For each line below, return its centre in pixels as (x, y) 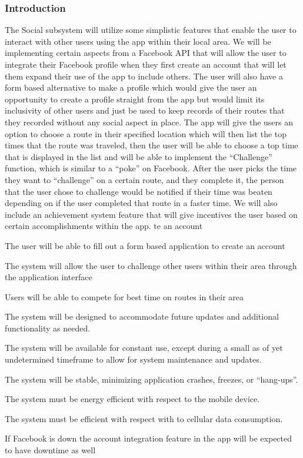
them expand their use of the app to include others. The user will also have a (144, 76)
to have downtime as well (50, 450)
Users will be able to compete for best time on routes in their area (124, 296)
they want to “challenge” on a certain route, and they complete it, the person (144, 179)
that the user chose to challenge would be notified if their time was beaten (139, 191)
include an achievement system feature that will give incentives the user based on (151, 214)
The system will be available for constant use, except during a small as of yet (144, 348)
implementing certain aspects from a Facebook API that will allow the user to (146, 53)
